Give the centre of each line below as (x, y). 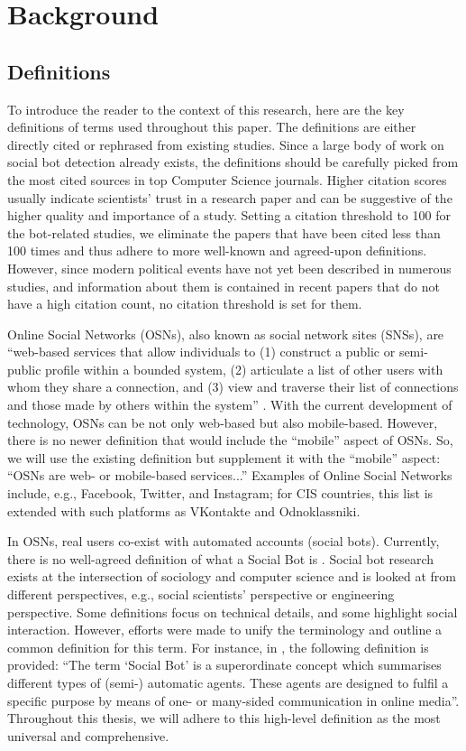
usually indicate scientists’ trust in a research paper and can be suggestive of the (230, 197)
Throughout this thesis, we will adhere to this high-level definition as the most (224, 718)
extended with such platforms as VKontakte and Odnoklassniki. (184, 510)
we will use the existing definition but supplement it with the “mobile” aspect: (224, 457)
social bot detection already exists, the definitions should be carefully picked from (233, 162)
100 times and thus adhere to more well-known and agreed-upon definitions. (217, 250)
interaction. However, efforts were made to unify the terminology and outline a (225, 630)
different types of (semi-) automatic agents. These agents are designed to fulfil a (228, 682)
